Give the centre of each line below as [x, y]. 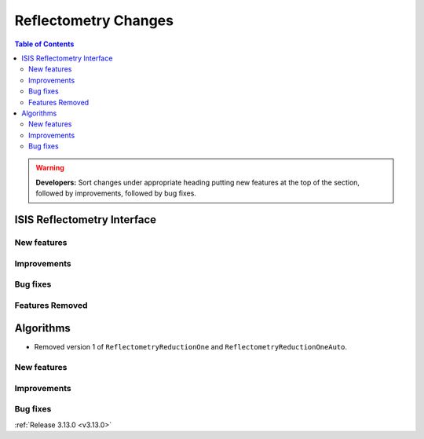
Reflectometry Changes [94, 20]
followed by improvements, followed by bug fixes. [116, 193]
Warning [50, 168]
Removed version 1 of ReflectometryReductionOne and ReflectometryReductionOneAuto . [190, 347]
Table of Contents [44, 44]
